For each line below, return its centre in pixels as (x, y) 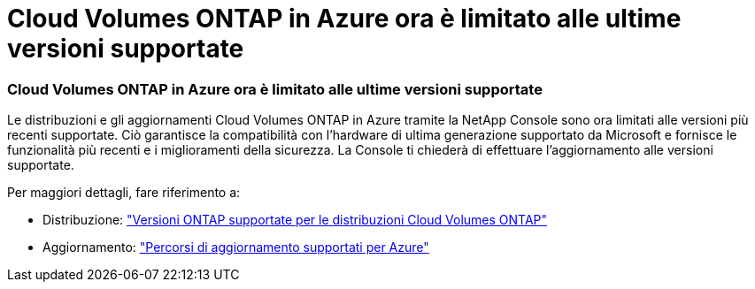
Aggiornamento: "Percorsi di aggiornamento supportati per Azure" (236, 247)
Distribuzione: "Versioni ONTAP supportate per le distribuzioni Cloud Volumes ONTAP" (295, 220)
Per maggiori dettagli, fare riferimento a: (124, 193)
